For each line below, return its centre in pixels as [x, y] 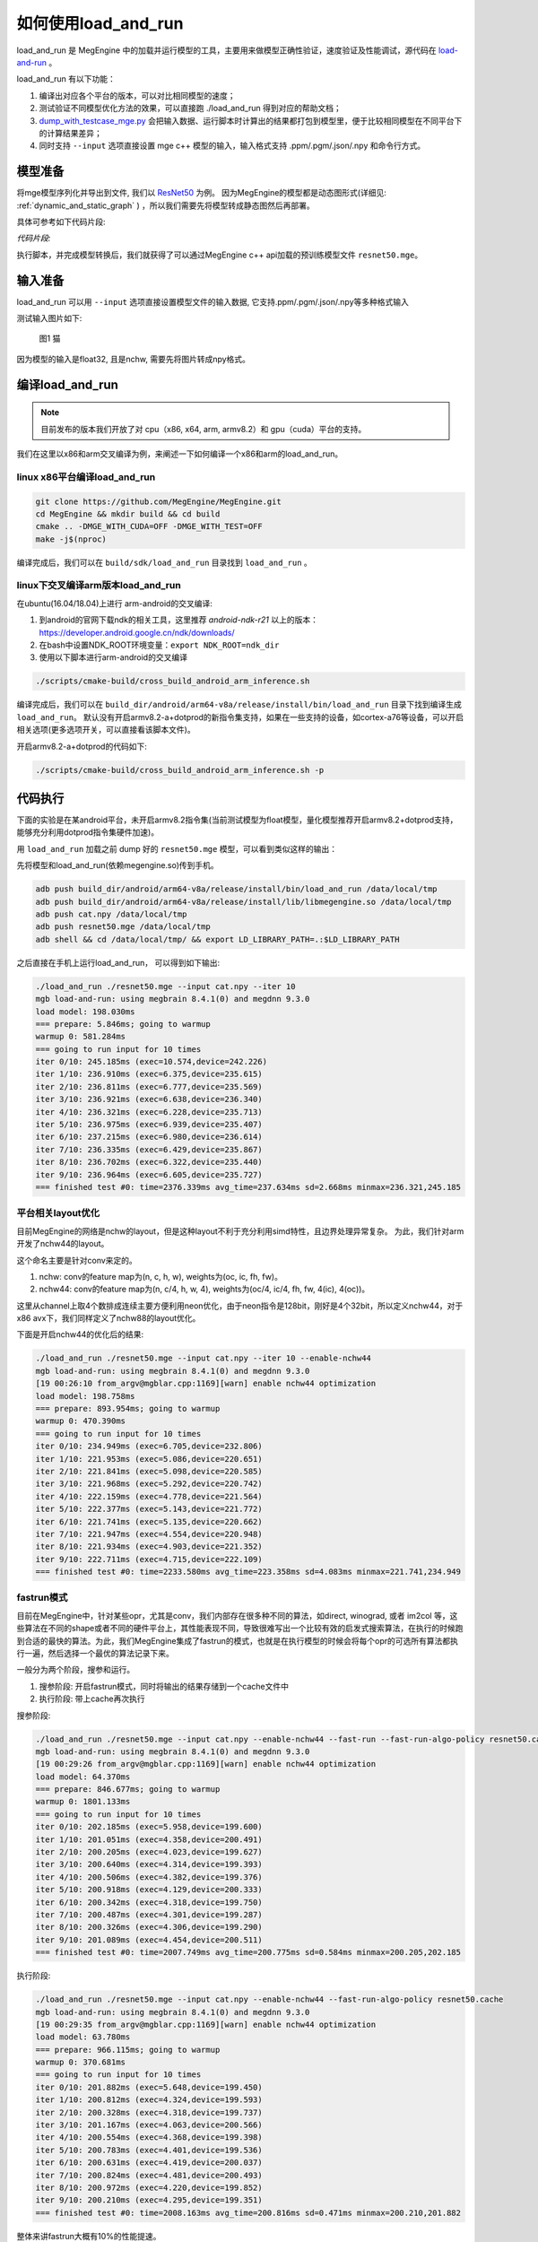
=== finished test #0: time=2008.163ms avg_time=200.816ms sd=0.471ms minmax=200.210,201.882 [248, 2212]
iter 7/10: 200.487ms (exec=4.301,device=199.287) [149, 1915]
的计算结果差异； [70, 133]
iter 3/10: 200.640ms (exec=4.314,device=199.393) [149, 1864]
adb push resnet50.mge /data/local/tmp [123, 927]
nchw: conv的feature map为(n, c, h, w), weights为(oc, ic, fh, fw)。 [161, 1276]
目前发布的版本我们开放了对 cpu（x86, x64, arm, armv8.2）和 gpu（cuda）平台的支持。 [204, 429]
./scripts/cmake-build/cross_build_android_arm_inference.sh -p [180, 770]
